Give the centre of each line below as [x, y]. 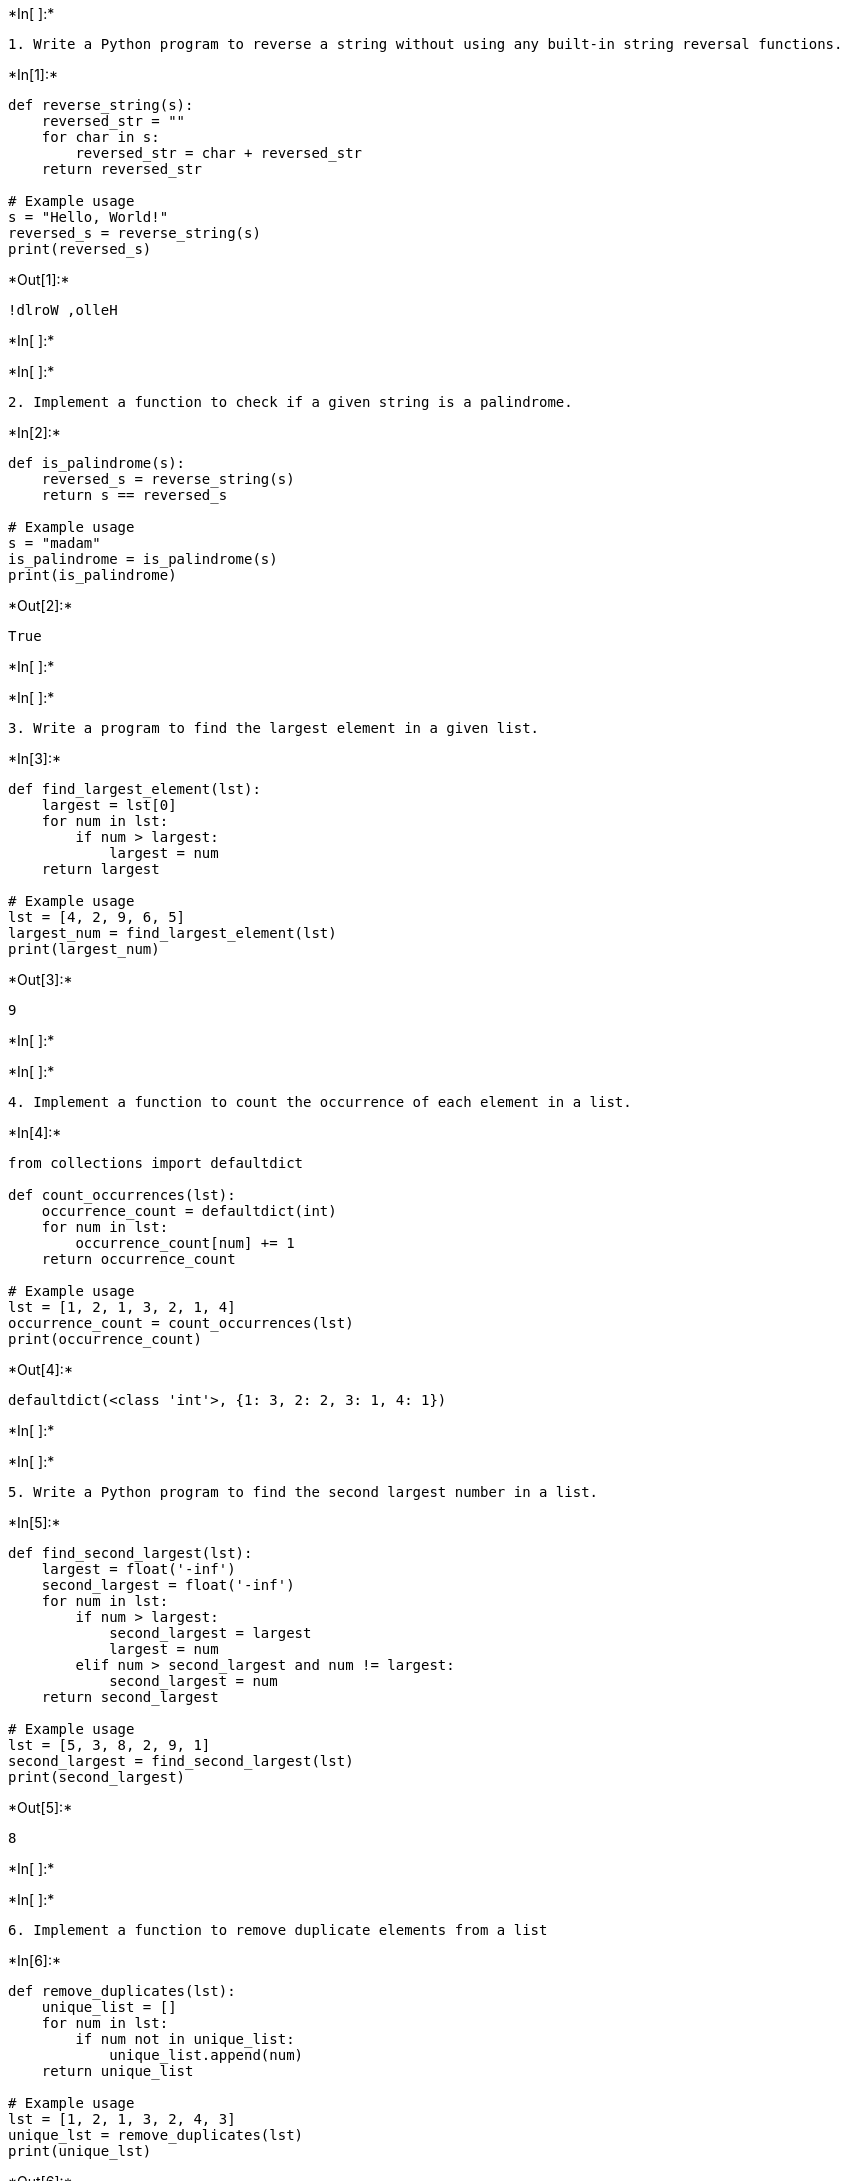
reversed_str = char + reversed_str [219, 153]
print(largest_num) [84, 949]
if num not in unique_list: [185, 2039]
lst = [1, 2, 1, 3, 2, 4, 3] [122, 2119]
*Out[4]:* [40, 1369]
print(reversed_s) [80, 249]
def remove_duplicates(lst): [122, 1991]
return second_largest [130, 1697]
